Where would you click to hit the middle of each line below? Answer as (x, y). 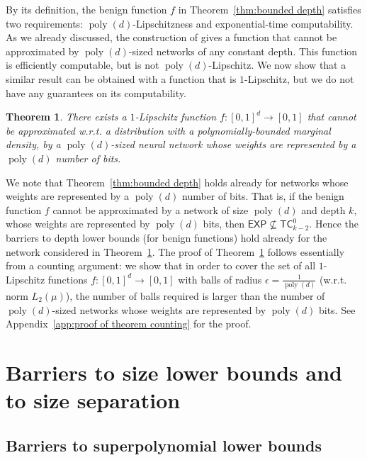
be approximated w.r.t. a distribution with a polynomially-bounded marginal (168, 130)
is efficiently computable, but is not (83, 65)
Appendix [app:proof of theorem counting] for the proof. (129, 324)
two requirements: (45, 23)
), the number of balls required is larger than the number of (195, 296)
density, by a (33, 144)
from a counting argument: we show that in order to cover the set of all (161, 265)
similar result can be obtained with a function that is (121, 78)
